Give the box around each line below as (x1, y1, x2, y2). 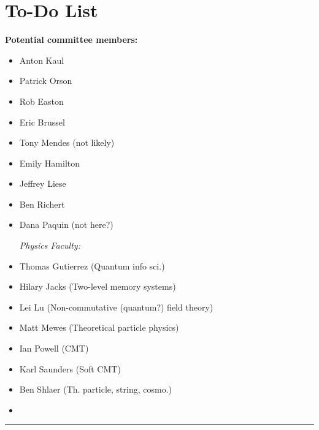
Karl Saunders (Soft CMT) (19, 362, 121, 375)
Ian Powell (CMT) (19, 342, 89, 355)
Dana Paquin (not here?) (19, 218, 113, 231)
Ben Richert (19, 197, 65, 210)
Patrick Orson (19, 74, 72, 87)
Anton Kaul (19, 53, 64, 66)
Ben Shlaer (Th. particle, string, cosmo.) (19, 383, 172, 396)
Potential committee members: (5, 33, 138, 46)
